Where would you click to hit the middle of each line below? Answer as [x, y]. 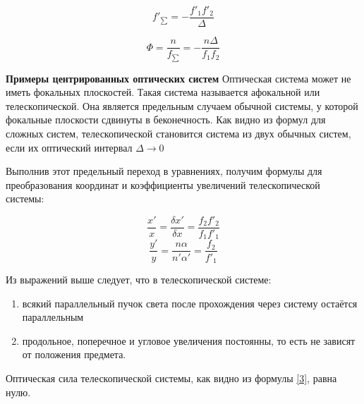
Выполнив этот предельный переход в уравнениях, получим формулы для [164, 171]
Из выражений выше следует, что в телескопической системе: [139, 279]
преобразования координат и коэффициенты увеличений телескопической [163, 184]
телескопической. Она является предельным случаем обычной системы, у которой [182, 105]
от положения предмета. [74, 354]
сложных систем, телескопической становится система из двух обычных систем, [178, 133]
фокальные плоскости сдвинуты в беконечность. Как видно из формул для [166, 120]
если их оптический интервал [69, 147]
